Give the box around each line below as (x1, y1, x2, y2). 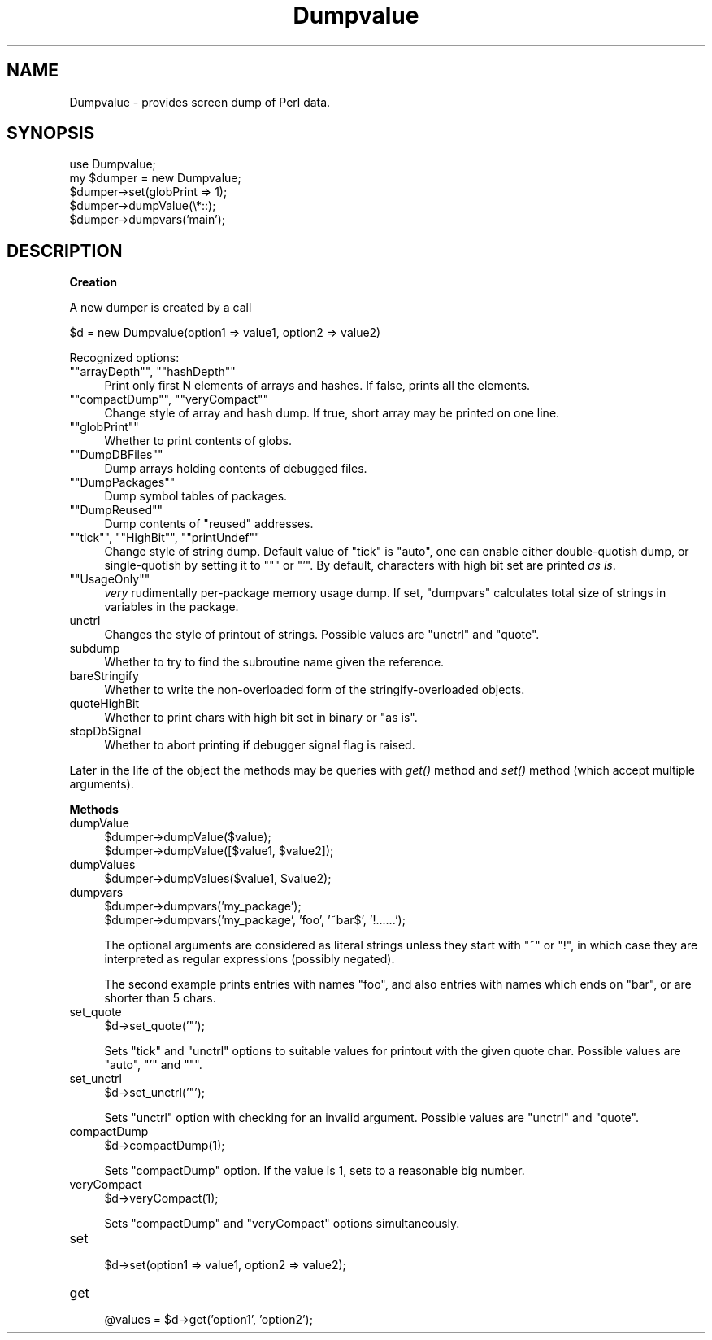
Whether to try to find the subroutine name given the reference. (104, 655, 445, 670)
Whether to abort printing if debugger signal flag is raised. (104, 738, 415, 753)
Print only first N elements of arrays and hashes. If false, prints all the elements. (104, 378, 531, 393)
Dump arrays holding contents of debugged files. (104, 461, 367, 476)
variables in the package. (104, 600, 239, 614)
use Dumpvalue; (69, 157, 156, 172)
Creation (69, 275, 117, 290)
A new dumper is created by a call (69, 300, 252, 315)
